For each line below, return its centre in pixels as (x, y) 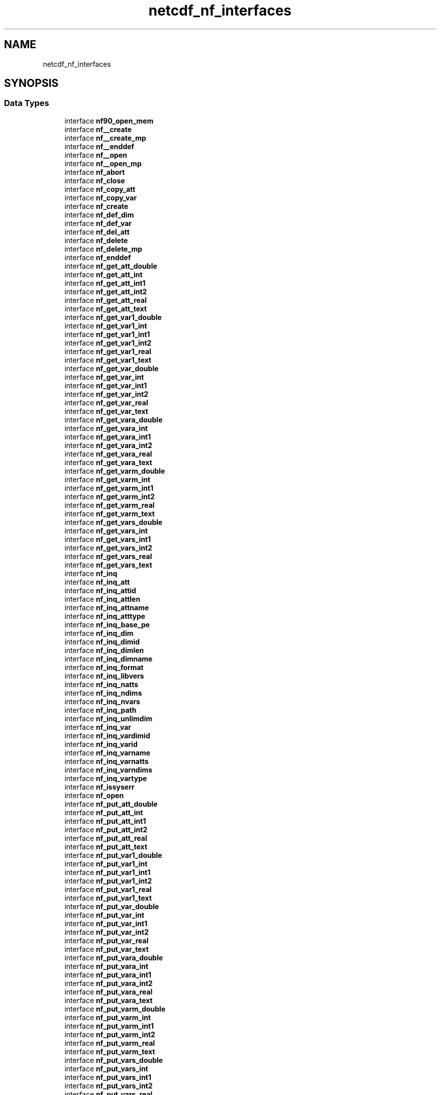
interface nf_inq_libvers (104, 676)
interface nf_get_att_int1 (105, 283)
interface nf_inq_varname (107, 752)
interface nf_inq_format (104, 667)
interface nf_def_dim (99, 214)
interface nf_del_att (97, 232)
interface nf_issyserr (99, 787)
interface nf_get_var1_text (108, 360)
